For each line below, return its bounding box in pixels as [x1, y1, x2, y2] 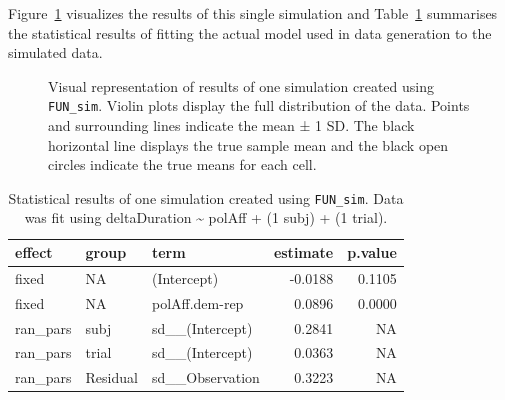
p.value [347, 242, 397, 263]
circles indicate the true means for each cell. [48, 154, 317, 175]
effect [15, 242, 53, 263]
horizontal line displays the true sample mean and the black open [48, 134, 449, 155]
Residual [85, 367, 138, 388]
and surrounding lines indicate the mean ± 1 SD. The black [48, 115, 415, 136]
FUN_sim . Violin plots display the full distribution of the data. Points [48, 95, 470, 116]
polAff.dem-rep [151, 292, 244, 313]
